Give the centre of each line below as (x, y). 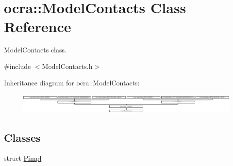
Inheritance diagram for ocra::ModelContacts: (72, 82)
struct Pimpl (23, 158)
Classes (22, 137)
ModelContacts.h (67, 66)
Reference (38, 26)
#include (17, 66)
